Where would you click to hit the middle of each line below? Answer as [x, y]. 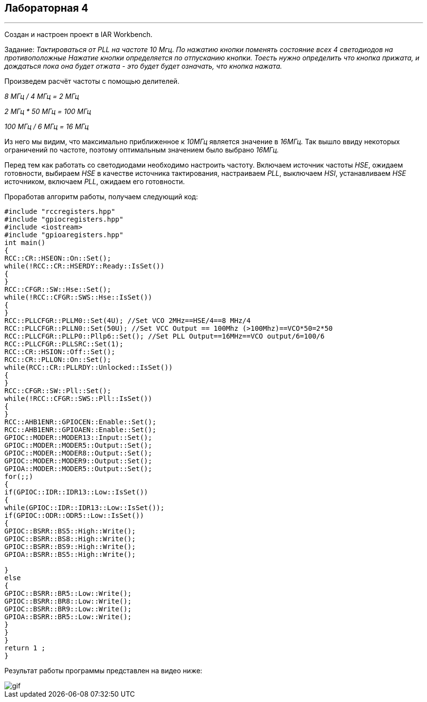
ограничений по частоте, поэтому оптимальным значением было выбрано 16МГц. [142, 150]
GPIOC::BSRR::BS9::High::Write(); [70, 547]
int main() [25, 243]
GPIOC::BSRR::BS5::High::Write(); [70, 531]
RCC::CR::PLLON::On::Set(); [58, 360]
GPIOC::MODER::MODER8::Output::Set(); [78, 453]
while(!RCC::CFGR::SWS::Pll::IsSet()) [78, 399]
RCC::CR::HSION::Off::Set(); [60, 352]
